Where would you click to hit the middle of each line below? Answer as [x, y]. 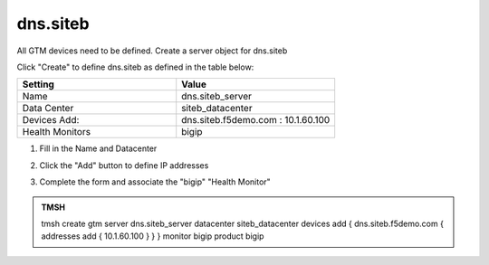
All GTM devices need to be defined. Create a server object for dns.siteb [152, 51]
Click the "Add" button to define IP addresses [124, 165]
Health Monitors [56, 132]
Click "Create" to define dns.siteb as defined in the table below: [135, 67]
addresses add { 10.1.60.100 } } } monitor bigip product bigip [153, 236]
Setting [38, 84]
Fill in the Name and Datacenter [98, 148]
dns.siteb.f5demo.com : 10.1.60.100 [256, 120]
